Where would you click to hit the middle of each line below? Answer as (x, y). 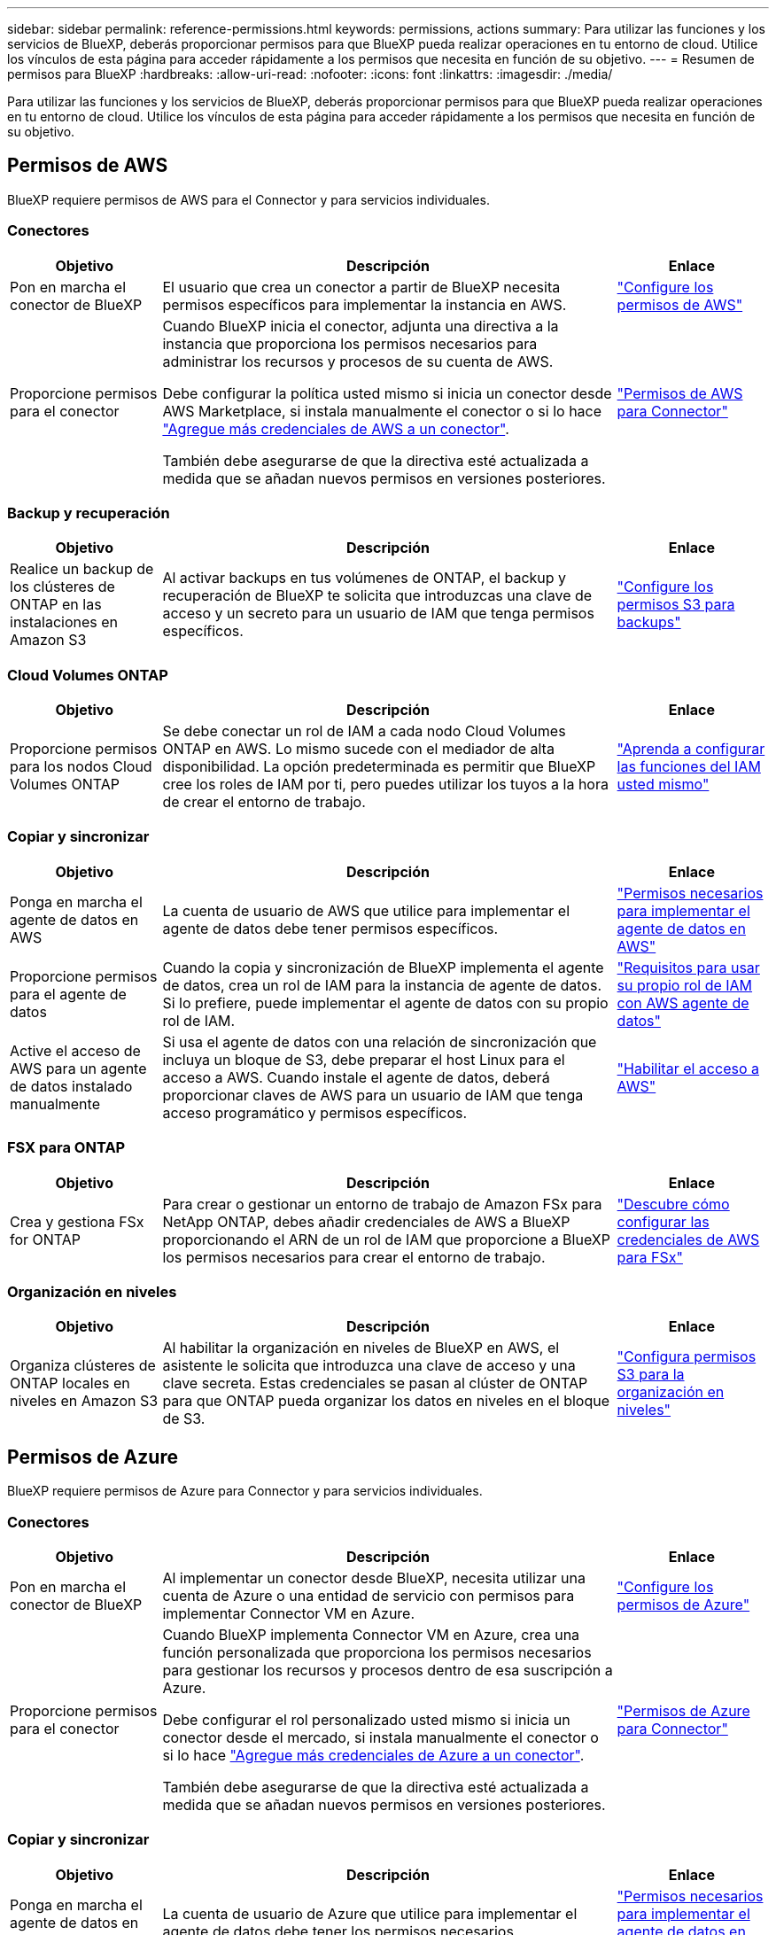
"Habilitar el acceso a (688, 1068)
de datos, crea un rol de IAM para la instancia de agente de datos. (382, 985)
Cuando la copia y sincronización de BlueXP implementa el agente (383, 967)
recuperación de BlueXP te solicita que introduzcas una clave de (377, 596)
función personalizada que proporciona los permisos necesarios (377, 1652)
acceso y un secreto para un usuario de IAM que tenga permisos (378, 614)
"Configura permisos (687, 1357)
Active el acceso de (75, 1050)
